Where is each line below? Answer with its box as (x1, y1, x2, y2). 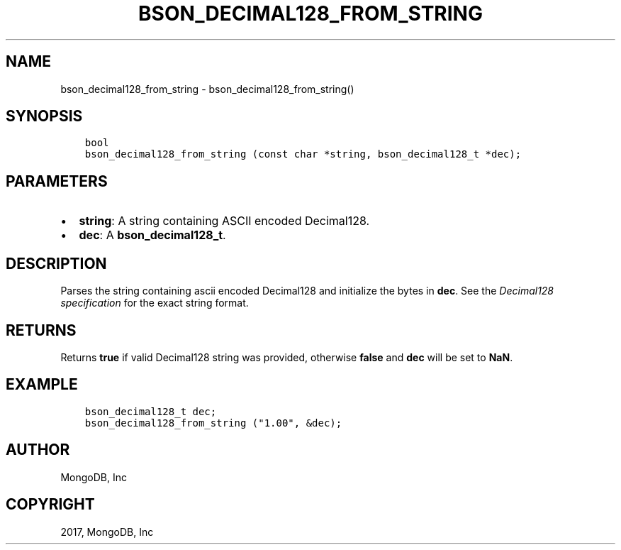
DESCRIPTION (6, 254, 107, 273)
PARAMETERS (6, 172, 108, 190)
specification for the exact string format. (60, 297, 249, 309)
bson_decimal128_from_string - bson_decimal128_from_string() (60, 82, 354, 95)
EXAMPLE (6, 375, 78, 394)
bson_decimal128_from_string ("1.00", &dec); (84, 417, 342, 429)
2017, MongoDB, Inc (60, 525, 154, 538)
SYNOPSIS (6, 107, 83, 126)
